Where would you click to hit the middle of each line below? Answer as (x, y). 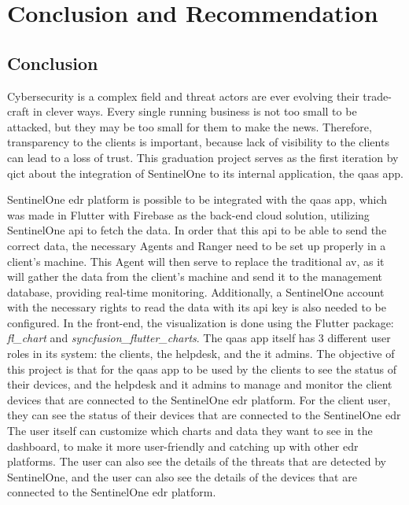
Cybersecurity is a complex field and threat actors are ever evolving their (183, 96)
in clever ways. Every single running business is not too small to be (195, 111)
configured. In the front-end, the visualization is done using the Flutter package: (201, 322)
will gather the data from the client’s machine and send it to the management (195, 276)
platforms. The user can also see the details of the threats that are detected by (197, 461)
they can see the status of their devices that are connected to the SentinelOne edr (204, 415)
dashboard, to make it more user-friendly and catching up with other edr (183, 446)
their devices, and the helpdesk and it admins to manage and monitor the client (200, 384)
